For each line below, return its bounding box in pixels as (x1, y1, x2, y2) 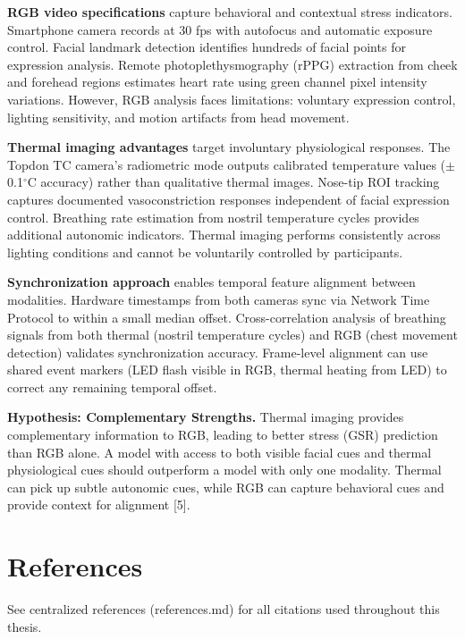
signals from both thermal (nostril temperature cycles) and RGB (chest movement (7, 325, 458, 344)
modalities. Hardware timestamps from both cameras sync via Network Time (7, 290, 430, 308)
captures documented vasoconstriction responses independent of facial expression (7, 189, 450, 208)
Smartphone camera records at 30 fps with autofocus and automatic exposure (7, 20, 433, 38)
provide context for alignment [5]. (7, 495, 190, 514)
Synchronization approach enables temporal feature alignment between (7, 273, 416, 291)
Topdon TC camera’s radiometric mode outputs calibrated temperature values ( (7, 155, 446, 173)
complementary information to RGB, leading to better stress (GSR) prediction (7, 425, 438, 444)
